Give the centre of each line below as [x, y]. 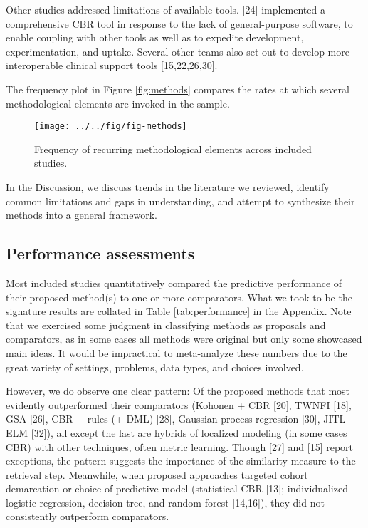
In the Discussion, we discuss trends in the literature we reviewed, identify [168, 187]
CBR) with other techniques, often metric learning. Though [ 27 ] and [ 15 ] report [180, 446]
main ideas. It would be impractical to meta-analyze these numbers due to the [177, 352]
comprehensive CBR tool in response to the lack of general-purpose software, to [179, 23]
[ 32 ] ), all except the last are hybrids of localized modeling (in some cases [189, 432]
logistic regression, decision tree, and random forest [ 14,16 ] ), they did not [165, 502]
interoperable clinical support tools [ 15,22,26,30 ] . [112, 65]
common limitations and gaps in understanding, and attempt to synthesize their [180, 201]
